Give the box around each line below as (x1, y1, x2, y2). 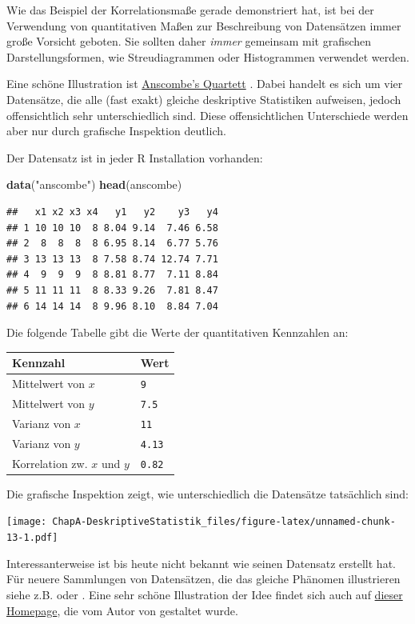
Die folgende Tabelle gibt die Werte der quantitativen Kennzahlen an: (6, 324, 349, 341)
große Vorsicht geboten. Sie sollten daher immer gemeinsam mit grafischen (6, 33, 372, 50)
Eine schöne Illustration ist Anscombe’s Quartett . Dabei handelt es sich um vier (6, 75, 403, 92)
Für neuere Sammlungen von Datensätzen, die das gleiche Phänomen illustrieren (6, 570, 401, 587)
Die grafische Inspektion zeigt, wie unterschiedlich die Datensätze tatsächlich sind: (6, 485, 409, 502)
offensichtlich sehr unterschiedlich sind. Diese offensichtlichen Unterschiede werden (6, 106, 409, 123)
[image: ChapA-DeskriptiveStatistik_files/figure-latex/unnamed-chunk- (6, 516, 396, 528)
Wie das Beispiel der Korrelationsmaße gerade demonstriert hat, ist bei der (6, 2, 374, 18)
